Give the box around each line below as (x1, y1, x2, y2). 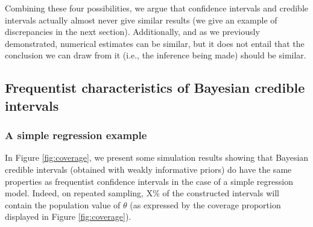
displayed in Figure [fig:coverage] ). (5, 210, 131, 223)
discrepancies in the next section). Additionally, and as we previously (5, 25, 260, 38)
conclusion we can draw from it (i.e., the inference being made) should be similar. (5, 49, 306, 61)
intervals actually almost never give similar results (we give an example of (5, 13, 277, 26)
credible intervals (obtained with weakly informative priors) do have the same (5, 163, 292, 175)
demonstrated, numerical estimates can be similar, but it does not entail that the (5, 37, 305, 49)
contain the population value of (5, 198, 121, 211)
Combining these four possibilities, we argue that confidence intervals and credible (5, 2, 308, 14)
